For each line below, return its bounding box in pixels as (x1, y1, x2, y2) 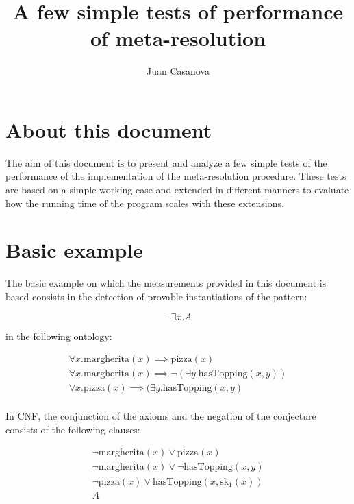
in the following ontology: (5, 328, 112, 343)
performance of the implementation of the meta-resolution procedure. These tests (5, 169, 346, 183)
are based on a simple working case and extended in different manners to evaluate (5, 182, 349, 197)
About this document (5, 115, 212, 143)
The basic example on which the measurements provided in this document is (5, 276, 327, 290)
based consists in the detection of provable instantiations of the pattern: (5, 289, 307, 303)
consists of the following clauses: (5, 422, 140, 436)
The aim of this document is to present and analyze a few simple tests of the (5, 155, 327, 169)
